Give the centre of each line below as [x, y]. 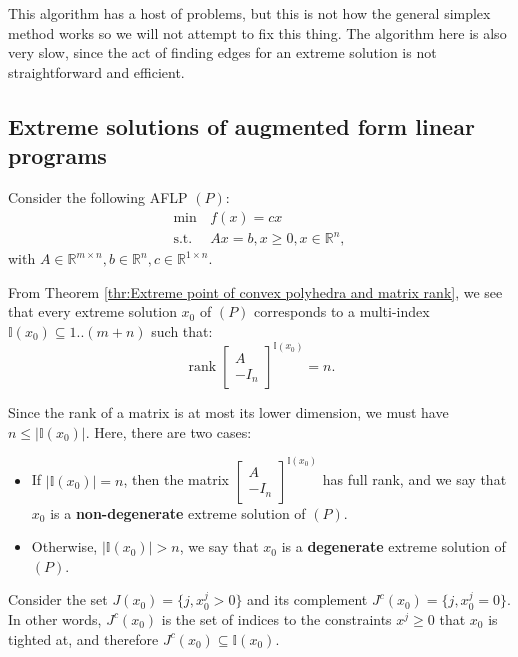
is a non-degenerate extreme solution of [178, 512]
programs [57, 155]
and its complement [307, 599]
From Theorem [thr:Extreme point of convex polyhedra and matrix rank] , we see [255, 291]
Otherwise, [64, 546]
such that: [182, 330]
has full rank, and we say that [414, 479]
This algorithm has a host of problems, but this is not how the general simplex [249, 13]
